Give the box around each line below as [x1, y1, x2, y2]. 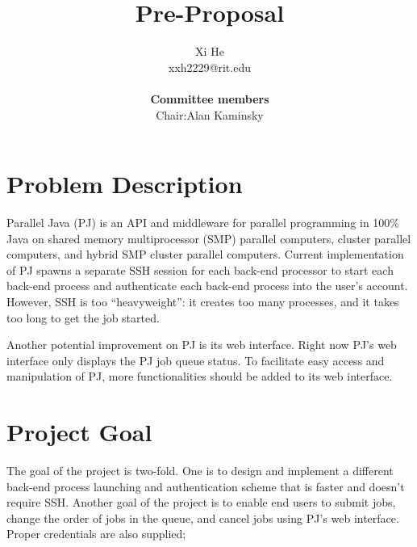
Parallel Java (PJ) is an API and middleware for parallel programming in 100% [6, 214, 400, 231]
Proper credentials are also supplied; [6, 525, 186, 542]
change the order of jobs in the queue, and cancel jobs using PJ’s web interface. [6, 509, 399, 526]
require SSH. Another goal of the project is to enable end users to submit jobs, [6, 494, 396, 511]
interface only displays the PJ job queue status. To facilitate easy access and [6, 351, 385, 368]
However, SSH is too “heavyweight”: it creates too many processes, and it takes [6, 293, 399, 309]
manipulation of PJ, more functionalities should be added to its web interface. [6, 368, 393, 385]
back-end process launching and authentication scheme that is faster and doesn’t [6, 478, 405, 494]
